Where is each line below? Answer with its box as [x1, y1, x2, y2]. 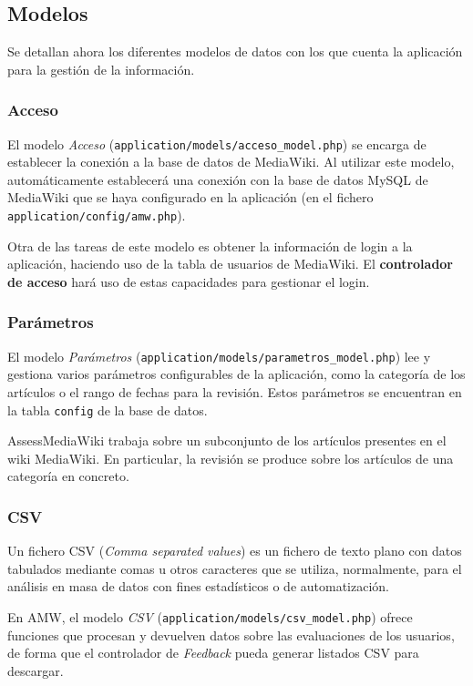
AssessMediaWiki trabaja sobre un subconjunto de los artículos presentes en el [7, 431, 447, 450]
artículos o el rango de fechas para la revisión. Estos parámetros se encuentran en [7, 382, 462, 401]
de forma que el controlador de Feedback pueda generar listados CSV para [7, 643, 419, 662]
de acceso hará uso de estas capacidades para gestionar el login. [7, 271, 370, 291]
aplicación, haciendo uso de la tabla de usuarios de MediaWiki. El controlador [7, 254, 454, 273]
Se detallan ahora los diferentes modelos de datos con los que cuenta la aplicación [7, 42, 463, 61]
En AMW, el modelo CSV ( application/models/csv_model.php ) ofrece [7, 607, 413, 626]
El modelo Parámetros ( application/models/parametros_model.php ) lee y [7, 346, 431, 365]
